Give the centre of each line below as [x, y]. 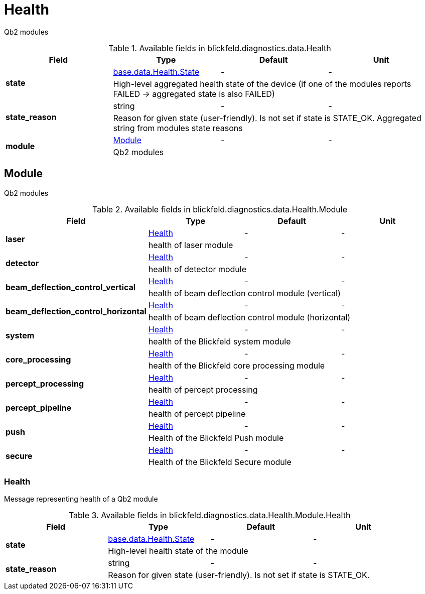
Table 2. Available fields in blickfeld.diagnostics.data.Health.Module [220, 209]
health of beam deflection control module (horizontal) [249, 317]
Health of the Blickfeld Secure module [220, 462]
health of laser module [191, 245]
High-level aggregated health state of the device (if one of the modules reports [262, 84]
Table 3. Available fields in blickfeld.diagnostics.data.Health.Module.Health [209, 515]
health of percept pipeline [197, 413]
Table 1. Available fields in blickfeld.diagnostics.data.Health [220, 48]
